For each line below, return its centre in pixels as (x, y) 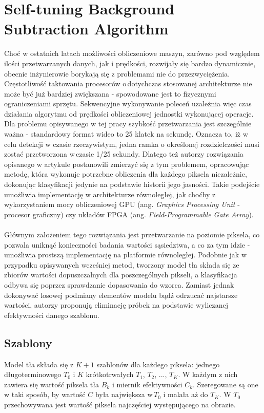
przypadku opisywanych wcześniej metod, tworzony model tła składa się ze (122, 264)
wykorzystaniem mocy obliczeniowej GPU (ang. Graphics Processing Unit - (122, 204)
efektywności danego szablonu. (52, 315)
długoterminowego (33, 374)
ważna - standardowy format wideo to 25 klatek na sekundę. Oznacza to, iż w (126, 134)
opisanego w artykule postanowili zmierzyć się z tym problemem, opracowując (127, 164)
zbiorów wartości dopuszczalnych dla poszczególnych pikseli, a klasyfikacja (121, 275)
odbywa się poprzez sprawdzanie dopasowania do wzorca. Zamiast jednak (119, 284)
